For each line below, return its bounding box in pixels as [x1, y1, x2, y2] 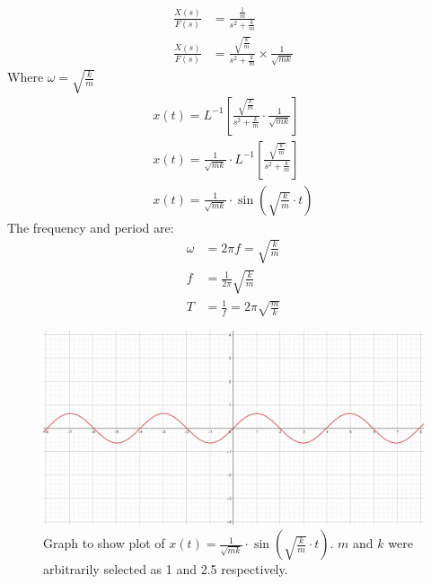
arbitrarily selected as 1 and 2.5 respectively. [43, 560, 288, 579]
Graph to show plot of [43, 534, 165, 553]
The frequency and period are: [7, 217, 174, 236]
